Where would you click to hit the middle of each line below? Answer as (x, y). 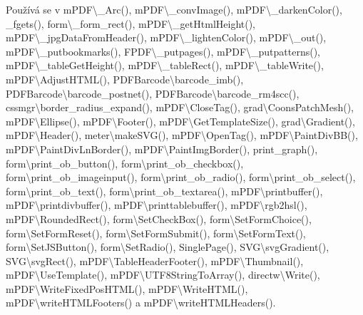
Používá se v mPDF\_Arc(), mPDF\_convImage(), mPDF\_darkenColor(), (174, 9)
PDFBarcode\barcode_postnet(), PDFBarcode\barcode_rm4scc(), (153, 93)
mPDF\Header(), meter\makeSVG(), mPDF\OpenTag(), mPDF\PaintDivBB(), (182, 135)
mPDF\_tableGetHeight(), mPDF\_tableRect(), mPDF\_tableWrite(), (165, 65)
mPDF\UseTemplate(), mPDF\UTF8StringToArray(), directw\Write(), (163, 275)
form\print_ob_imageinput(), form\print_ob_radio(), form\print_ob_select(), (181, 177)
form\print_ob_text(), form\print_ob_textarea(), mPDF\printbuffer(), (164, 191)
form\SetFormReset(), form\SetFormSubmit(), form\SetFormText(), (156, 233)
